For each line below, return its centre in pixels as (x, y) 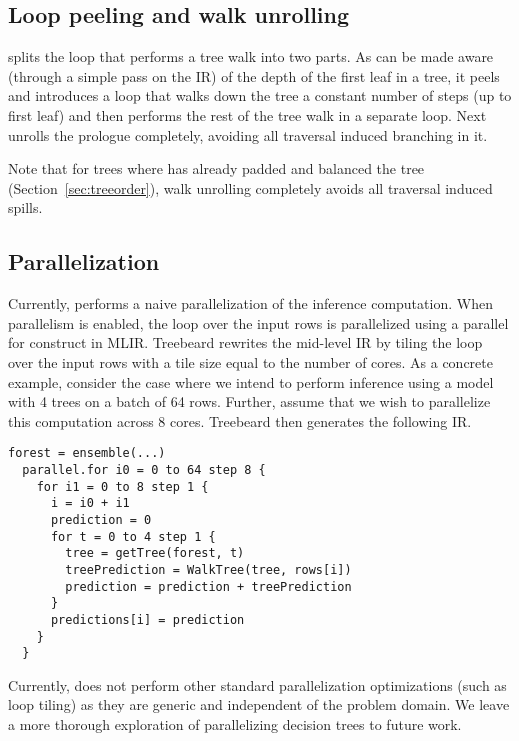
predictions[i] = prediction (147, 619)
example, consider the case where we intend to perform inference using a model (251, 381)
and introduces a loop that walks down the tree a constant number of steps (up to (260, 95)
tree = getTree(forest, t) (155, 553)
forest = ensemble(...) (87, 453)
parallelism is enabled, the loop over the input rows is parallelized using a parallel (258, 322)
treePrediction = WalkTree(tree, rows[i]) (208, 569)
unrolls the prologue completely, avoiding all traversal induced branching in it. (248, 134)
